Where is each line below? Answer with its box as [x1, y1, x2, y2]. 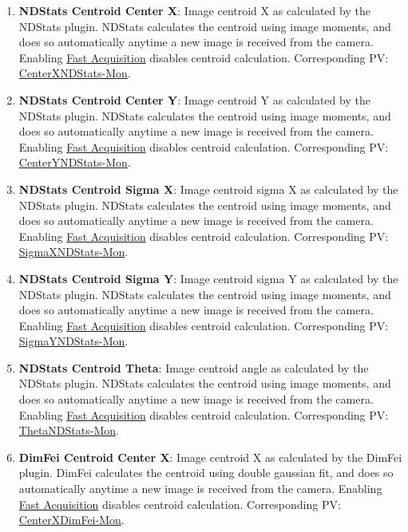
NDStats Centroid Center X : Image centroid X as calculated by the [18, 2, 370, 18]
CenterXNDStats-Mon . [18, 65, 131, 81]
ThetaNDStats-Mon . [18, 422, 119, 439]
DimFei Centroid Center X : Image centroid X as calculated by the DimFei [18, 448, 402, 465]
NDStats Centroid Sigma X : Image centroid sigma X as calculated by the [18, 180, 398, 197]
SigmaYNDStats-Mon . [18, 333, 129, 349]
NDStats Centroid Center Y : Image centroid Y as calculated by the [18, 91, 370, 108]
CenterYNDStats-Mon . [18, 154, 131, 171]
